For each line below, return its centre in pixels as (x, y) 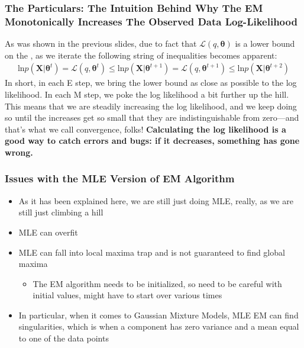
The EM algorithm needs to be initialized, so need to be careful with (157, 283)
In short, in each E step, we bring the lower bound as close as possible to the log (151, 83)
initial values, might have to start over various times (127, 295)
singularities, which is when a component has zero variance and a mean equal (159, 326)
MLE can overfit (48, 232)
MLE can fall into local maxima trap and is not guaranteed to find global (152, 252)
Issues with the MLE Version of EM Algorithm (120, 178)
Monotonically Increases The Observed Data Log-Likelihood (151, 21)
